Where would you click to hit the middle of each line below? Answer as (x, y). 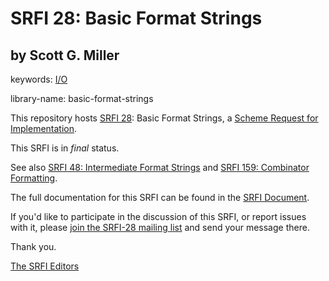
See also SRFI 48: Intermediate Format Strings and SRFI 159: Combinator (160, 167)
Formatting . (34, 178)
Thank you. (33, 246)
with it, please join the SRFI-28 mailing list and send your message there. (160, 227)
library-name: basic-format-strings (82, 98)
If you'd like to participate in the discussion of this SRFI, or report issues (158, 216)
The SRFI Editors (45, 266)
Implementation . (44, 128)
